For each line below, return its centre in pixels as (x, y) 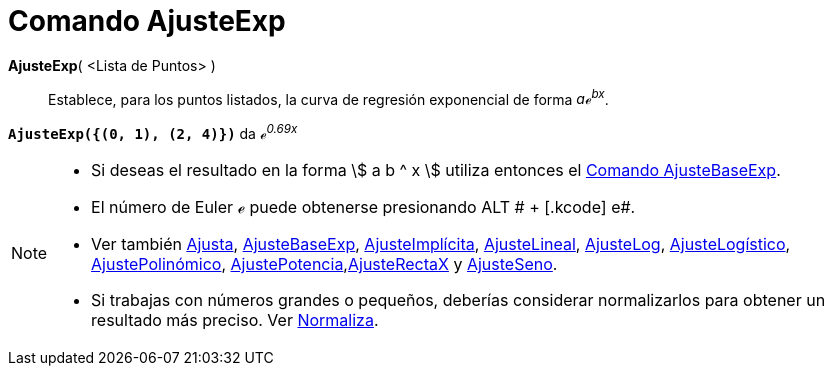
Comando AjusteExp (147, 21)
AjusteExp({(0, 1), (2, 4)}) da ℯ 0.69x (153, 132)
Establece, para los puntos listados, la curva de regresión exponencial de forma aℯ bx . (328, 97)
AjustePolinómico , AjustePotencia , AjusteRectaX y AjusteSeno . (324, 264)
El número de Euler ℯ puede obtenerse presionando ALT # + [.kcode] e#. (363, 207)
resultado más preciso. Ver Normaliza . (235, 320)
